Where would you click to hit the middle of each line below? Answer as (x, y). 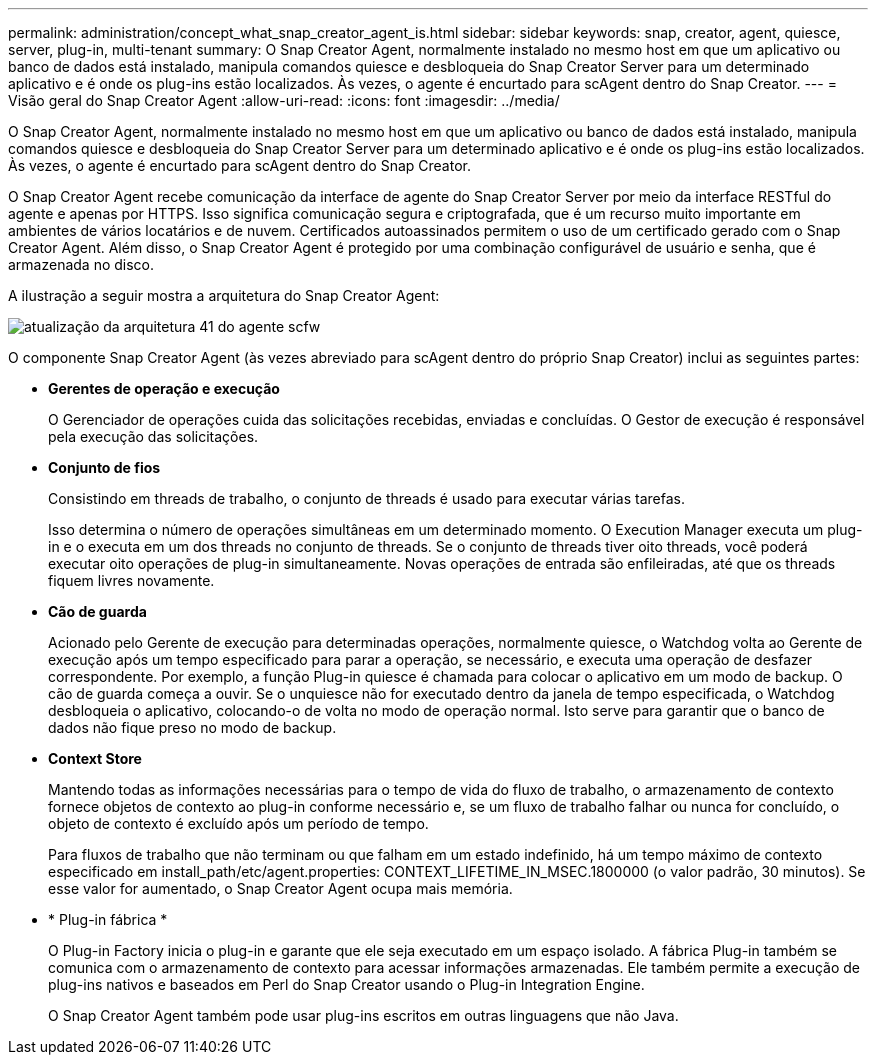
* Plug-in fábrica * (108, 919)
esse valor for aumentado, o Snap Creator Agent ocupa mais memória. (280, 888)
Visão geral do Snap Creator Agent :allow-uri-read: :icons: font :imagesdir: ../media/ (284, 100)
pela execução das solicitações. (153, 436)
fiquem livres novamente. (131, 580)
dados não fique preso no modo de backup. (192, 727)
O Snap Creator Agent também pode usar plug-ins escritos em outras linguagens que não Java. (363, 1015)
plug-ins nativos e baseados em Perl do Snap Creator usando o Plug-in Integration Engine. (346, 984)
